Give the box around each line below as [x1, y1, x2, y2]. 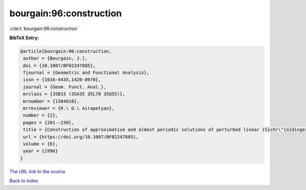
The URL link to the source [9, 168, 66, 174]
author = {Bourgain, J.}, [23, 56, 88, 61]
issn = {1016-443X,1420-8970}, [23, 77, 101, 83]
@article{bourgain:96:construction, [20, 48, 112, 54]
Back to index [9, 178, 38, 184]
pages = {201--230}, [23, 120, 74, 125]
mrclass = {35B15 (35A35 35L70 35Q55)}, [23, 91, 125, 97]
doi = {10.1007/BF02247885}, [23, 63, 96, 68]
